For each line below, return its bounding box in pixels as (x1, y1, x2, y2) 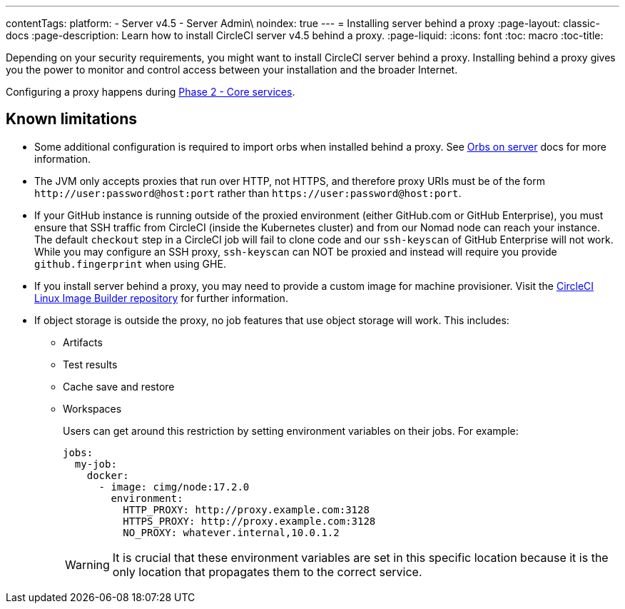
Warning (65, 557, 110, 572)
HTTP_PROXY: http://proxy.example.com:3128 (123, 503, 370, 515)
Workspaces (63, 402, 122, 415)
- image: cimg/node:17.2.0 (98, 480, 250, 493)
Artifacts (63, 336, 103, 348)
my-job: (74, 458, 117, 470)
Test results (63, 358, 118, 371)
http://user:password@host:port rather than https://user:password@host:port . (34, 186, 462, 199)
